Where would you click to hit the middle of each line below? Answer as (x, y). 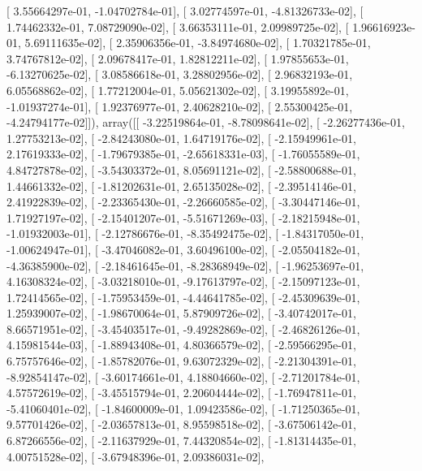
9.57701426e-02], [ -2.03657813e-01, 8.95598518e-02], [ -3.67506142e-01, (181, 424)
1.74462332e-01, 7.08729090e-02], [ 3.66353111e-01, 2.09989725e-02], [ (178, 26)
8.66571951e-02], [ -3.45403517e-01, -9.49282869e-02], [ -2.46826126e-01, (183, 328)
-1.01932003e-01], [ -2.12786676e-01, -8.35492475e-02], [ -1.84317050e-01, (185, 233)
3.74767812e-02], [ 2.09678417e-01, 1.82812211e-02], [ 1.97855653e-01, (178, 58)
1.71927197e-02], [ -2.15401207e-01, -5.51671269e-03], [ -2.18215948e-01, (183, 217)
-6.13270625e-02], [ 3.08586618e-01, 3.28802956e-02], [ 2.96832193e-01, (180, 74)
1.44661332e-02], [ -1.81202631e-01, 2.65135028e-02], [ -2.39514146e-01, (181, 186)
